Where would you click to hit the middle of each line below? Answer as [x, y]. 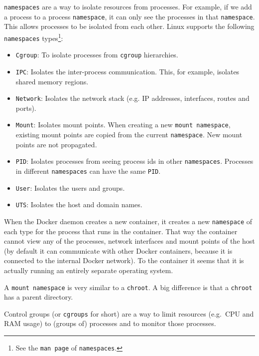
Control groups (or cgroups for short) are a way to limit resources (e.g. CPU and [129, 313]
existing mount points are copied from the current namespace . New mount [129, 135]
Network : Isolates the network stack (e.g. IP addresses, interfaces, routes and [132, 98]
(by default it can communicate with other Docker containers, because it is [118, 250]
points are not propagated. [56, 144]
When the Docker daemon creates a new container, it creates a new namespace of [128, 221]
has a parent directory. [39, 297]
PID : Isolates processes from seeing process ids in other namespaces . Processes [134, 161]
